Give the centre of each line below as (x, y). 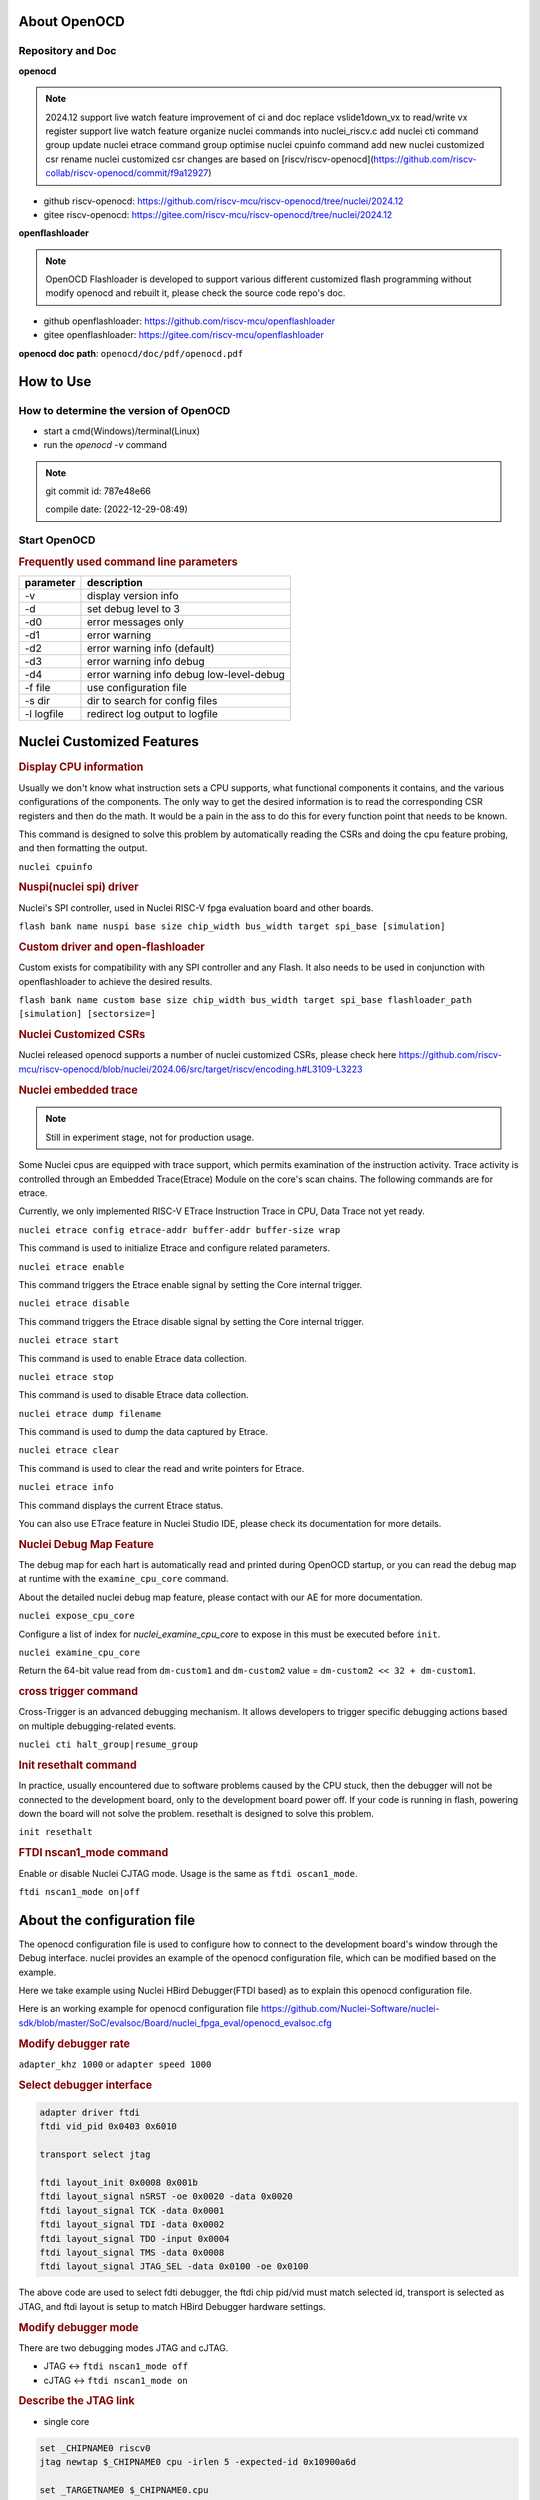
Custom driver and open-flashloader (111, 947)
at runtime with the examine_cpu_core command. (123, 1579)
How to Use (55, 381)
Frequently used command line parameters (128, 562)
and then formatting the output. (83, 848)
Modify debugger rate (74, 2043)
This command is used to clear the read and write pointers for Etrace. (161, 1468)
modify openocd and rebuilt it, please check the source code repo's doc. (195, 293)
